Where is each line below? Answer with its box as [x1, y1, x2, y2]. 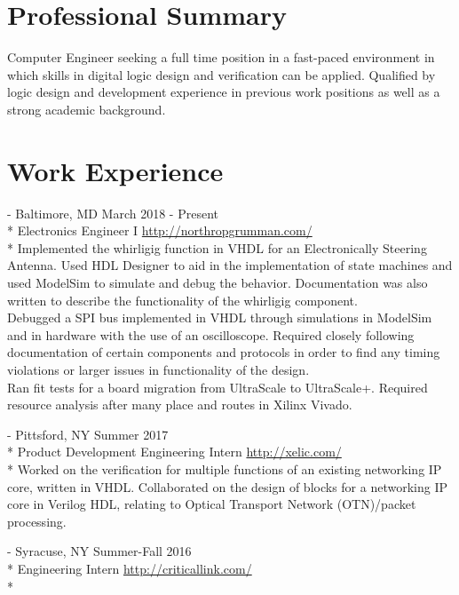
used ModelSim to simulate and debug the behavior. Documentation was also [7, 274, 428, 291]
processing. [7, 512, 67, 530]
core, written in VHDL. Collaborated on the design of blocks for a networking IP [7, 477, 448, 496]
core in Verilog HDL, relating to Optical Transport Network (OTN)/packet [7, 495, 416, 513]
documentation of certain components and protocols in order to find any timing [7, 343, 440, 361]
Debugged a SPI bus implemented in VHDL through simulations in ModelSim [7, 308, 432, 327]
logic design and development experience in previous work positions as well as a [7, 83, 440, 101]
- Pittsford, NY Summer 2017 [7, 424, 169, 443]
